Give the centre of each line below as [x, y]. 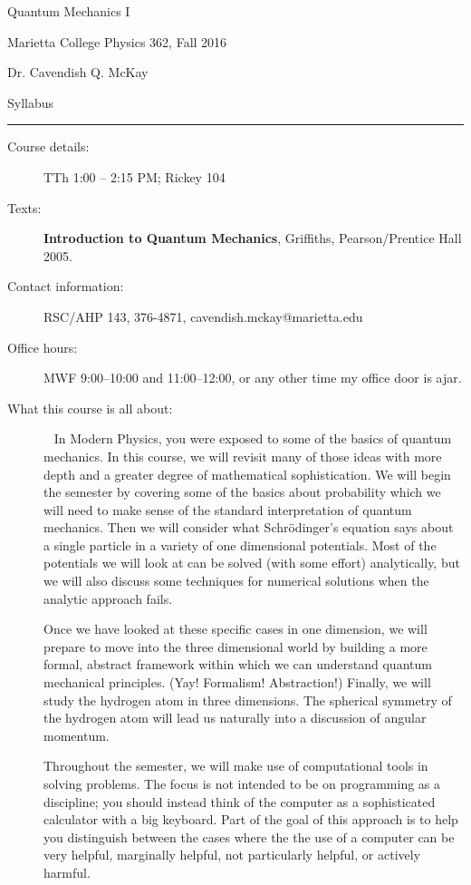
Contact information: [66, 286]
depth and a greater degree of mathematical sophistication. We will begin [247, 474]
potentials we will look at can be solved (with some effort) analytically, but [252, 563]
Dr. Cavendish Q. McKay [78, 72]
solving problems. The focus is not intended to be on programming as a [242, 783]
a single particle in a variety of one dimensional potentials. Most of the [240, 545]
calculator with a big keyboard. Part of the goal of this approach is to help [251, 819]
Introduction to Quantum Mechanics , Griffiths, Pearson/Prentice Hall [253, 238]
